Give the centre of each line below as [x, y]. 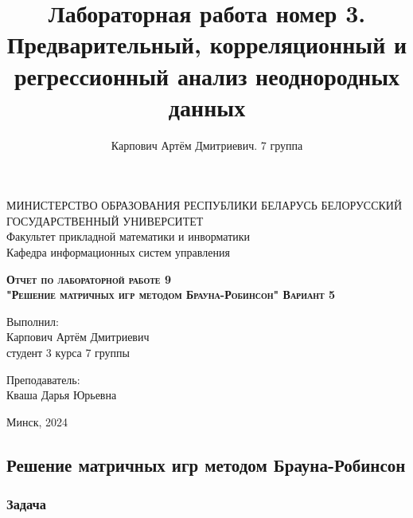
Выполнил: [33, 321]
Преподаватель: [43, 379]
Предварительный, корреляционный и [207, 44]
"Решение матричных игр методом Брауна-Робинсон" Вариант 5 [171, 294]
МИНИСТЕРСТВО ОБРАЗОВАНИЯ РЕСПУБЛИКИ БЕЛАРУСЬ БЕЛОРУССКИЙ [205, 205]
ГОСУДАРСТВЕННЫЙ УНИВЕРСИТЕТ [105, 220]
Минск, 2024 [37, 421]
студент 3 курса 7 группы [68, 353]
